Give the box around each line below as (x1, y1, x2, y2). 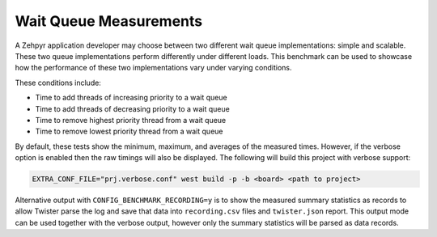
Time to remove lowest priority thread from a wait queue (35, 126, 223, 137)
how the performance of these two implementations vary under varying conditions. (15, 63, 292, 73)
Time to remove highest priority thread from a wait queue (35, 115, 227, 125)
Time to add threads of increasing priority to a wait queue (35, 93, 227, 103)
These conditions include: (15, 78, 101, 87)
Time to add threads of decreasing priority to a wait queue (35, 104, 230, 113)
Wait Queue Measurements (15, 12, 202, 30)
